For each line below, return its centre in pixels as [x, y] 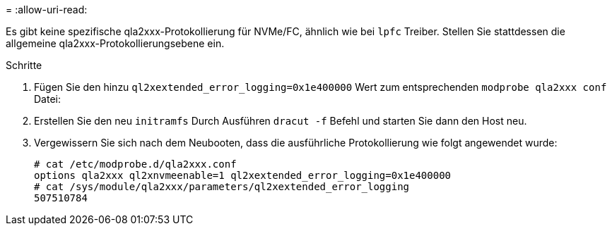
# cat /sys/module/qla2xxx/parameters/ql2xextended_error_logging [222, 187]
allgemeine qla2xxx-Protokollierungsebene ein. [115, 43]
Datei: [47, 99]
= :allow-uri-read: [47, 10]
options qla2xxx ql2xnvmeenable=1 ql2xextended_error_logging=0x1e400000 [243, 175]
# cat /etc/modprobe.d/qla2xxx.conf [135, 164]
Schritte [24, 65]
